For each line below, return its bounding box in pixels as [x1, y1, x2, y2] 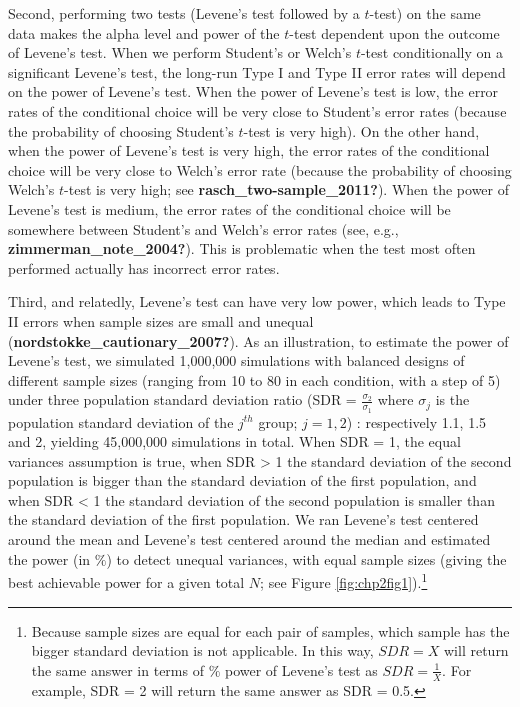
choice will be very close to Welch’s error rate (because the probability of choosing [8, 159, 512, 180]
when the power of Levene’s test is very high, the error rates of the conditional [8, 140, 490, 161]
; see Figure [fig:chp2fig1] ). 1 [260, 569, 428, 592]
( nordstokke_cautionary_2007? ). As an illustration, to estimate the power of [8, 330, 509, 351]
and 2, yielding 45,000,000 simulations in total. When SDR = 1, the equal [8, 431, 461, 452]
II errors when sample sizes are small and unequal [8, 310, 314, 331]
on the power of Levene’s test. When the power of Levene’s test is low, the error [8, 81, 499, 102]
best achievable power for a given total [8, 571, 245, 592]
